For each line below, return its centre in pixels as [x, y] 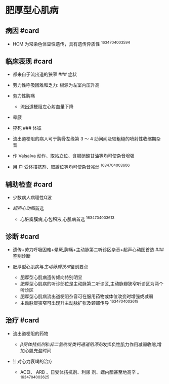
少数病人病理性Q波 [32, 197]
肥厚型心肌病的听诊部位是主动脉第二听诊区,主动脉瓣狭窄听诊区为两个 [92, 284]
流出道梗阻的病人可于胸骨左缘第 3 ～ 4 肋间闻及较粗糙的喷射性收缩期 [85, 139]
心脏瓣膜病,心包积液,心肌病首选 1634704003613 [67, 219]
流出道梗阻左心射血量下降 [47, 107]
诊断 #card [22, 236]
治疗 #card [22, 321]
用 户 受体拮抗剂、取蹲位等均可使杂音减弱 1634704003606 [71, 166]
